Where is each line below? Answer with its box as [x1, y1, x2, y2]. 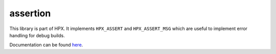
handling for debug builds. [9, 32, 65, 38]
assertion [9, 8, 51, 19]
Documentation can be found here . [9, 42, 83, 48]
